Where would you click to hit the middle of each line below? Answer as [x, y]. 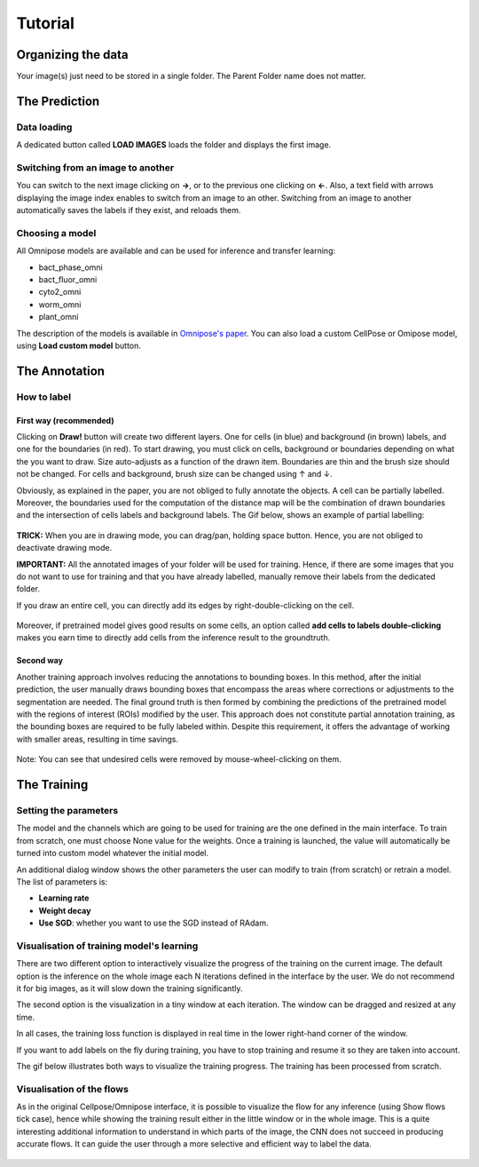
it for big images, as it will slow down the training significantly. [130, 988]
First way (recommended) [65, 420]
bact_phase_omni [71, 267]
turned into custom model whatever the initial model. [113, 853]
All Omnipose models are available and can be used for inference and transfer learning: [176, 251]
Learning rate [64, 898]
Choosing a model [56, 233]
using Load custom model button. [79, 345]
